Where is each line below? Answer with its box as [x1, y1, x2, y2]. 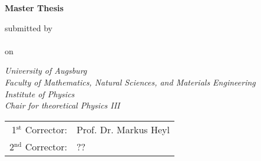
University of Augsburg [5, 64, 87, 77]
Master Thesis [5, 2, 64, 14]
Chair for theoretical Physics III [5, 99, 120, 111]
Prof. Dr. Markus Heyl [76, 122, 170, 136]
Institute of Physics [5, 87, 75, 100]
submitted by [5, 21, 52, 34]
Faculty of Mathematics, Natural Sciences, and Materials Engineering [5, 75, 256, 88]
